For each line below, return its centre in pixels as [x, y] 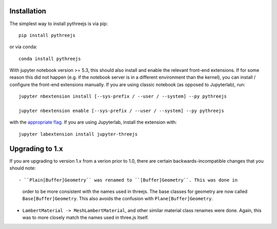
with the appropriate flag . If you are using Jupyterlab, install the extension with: [93, 122]
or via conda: [23, 47]
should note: [23, 168]
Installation [28, 11]
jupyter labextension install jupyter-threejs [78, 134]
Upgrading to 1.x [36, 149]
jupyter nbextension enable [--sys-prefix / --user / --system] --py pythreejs [121, 111]
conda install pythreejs [50, 59]
